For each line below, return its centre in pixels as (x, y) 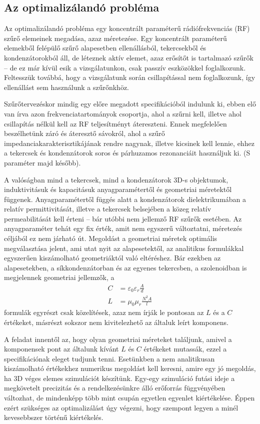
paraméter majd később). (42, 162)
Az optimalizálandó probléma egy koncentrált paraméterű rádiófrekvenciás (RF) (127, 28)
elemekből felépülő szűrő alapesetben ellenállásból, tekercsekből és (105, 48)
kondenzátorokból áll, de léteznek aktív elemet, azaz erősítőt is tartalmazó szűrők (129, 57)
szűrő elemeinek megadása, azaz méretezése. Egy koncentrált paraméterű (115, 38)
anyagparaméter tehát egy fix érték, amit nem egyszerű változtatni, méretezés (123, 228)
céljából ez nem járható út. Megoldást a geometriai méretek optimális (111, 238)
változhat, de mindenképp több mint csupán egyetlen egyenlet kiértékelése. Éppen (129, 398)
